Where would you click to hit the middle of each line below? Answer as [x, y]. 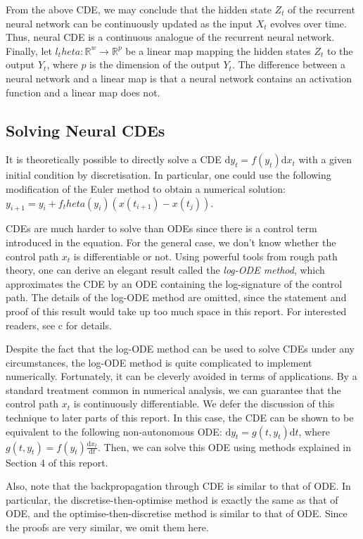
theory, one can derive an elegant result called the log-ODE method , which [165, 270]
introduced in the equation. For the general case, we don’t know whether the [171, 242]
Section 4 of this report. [57, 462]
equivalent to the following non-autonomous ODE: [114, 431]
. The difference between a [288, 64]
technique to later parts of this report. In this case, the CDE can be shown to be [180, 418]
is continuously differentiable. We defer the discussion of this [204, 404]
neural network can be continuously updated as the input [129, 23]
